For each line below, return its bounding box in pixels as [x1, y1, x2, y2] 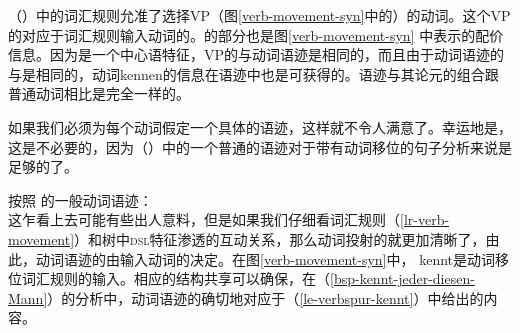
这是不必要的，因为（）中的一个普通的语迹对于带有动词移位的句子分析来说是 [8, 136, 512, 157]
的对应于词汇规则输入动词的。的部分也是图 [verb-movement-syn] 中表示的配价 [8, 24, 504, 45]
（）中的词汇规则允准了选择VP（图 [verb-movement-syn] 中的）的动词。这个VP [8, 5, 511, 25]
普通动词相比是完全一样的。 [8, 83, 190, 104]
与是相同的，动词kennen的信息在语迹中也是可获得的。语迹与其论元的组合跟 [8, 63, 499, 84]
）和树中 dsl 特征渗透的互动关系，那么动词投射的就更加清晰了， [74, 228, 486, 249]
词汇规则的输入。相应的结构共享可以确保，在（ [21, 268, 330, 289]
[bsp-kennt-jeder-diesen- [330, 268, 475, 289]
